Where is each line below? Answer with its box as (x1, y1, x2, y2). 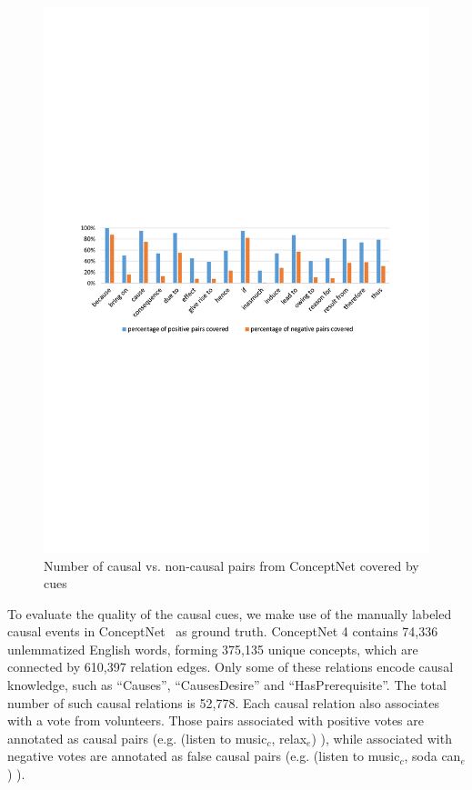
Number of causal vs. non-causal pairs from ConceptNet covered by (44, 555, 419, 575)
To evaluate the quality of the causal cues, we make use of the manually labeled (7, 604, 452, 623)
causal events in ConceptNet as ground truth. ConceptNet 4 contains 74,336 (7, 622, 438, 641)
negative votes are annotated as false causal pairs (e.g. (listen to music (7, 746, 400, 765)
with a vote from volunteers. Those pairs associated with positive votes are (7, 711, 424, 730)
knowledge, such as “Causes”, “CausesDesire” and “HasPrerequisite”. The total (7, 675, 447, 695)
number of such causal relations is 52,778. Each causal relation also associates (7, 693, 440, 712)
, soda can (404, 746, 461, 765)
